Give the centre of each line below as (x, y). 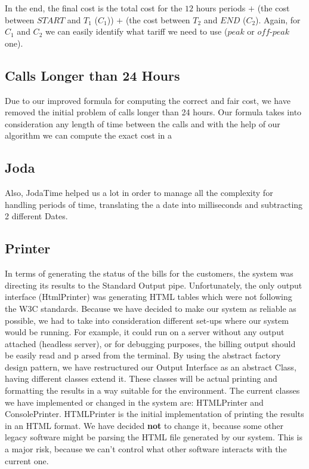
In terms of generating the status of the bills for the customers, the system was (149, 273)
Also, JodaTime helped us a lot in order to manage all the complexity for (139, 193)
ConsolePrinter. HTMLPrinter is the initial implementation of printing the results (154, 414)
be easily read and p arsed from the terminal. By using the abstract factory (143, 355)
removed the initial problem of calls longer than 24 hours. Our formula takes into (153, 112)
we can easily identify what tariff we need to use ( (136, 31)
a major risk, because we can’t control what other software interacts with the (146, 449)
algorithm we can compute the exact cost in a (89, 135)
